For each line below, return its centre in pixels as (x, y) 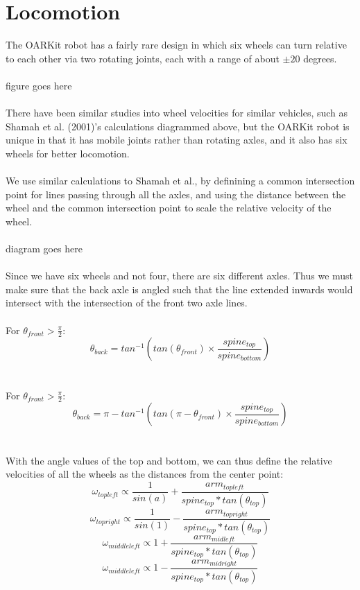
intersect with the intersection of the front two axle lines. (127, 303)
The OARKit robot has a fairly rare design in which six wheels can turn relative (176, 45)
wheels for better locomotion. (68, 153)
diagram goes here (44, 249)
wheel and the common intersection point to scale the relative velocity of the (169, 208)
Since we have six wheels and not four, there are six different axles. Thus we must (180, 276)
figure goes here (39, 85)
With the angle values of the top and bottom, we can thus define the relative (169, 460)
